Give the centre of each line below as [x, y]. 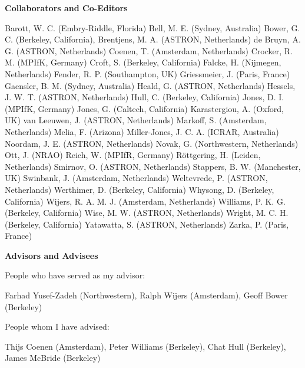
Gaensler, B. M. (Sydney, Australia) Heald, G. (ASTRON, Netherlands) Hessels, [150, 85]
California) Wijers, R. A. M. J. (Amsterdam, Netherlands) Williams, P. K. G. [145, 201]
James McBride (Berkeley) [53, 358]
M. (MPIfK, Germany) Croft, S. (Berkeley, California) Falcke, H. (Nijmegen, [143, 62]
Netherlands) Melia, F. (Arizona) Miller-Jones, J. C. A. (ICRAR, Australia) [142, 131]
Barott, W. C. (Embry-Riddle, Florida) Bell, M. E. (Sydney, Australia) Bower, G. [152, 27]
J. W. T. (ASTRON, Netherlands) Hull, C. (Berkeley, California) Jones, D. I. [145, 97]
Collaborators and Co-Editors [66, 8]
